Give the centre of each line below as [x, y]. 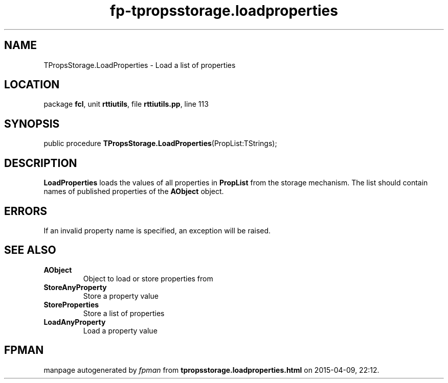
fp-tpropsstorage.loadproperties [224, 11]
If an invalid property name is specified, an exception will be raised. [157, 230]
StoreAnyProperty [75, 287]
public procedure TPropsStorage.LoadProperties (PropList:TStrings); [160, 143]
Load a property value [120, 330]
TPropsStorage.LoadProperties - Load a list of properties [140, 65]
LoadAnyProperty [75, 322]
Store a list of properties [124, 313]
